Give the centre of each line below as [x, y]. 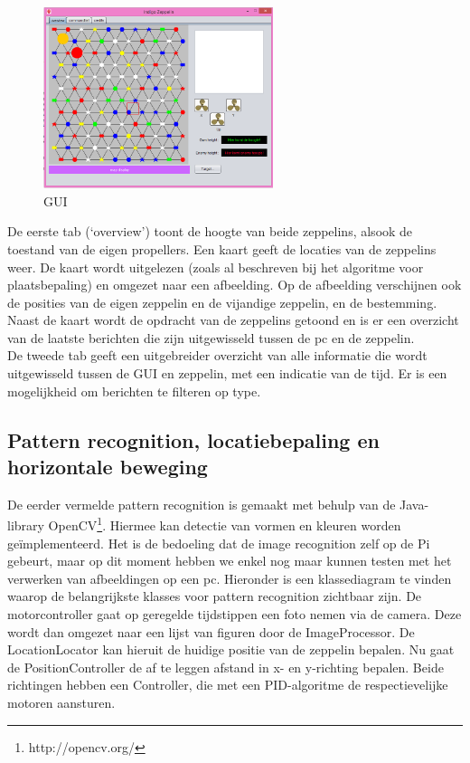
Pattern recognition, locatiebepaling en [193, 439]
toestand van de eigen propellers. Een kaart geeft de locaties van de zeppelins [222, 248]
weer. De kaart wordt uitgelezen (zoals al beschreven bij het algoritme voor [216, 267]
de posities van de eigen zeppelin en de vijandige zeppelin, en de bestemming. [222, 302]
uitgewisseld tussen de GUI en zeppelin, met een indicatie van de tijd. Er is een [227, 373]
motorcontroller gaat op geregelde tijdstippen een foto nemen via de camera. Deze [235, 614]
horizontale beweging [108, 467]
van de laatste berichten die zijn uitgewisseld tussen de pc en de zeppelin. [211, 337]
